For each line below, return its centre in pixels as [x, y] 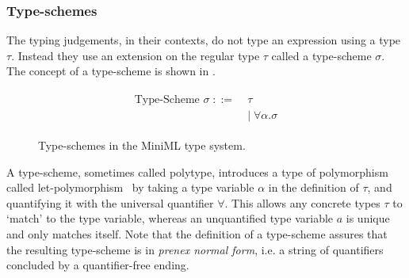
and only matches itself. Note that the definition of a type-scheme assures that [197, 234]
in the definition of [313, 187]
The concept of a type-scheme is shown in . [111, 71]
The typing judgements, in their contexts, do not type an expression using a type [204, 40]
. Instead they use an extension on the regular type [136, 55]
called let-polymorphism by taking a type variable [130, 187]
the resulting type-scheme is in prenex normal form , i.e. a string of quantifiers [195, 249]
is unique [368, 218]
